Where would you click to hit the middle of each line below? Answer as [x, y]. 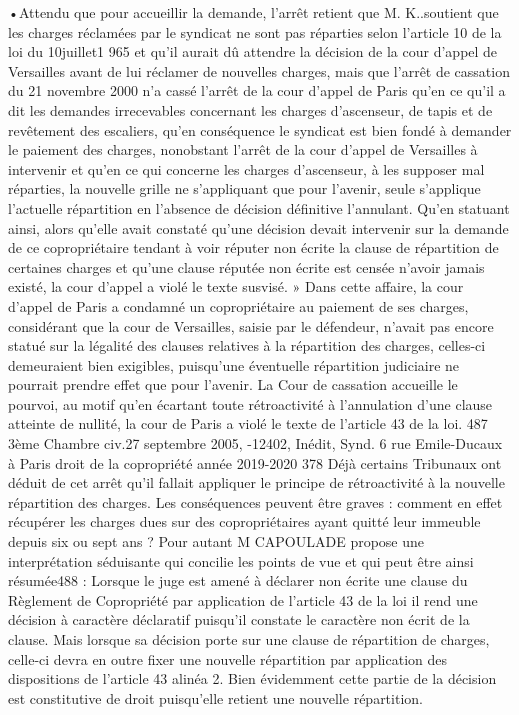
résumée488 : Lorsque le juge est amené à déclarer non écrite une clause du [238, 580]
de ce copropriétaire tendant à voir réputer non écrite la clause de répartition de [253, 247]
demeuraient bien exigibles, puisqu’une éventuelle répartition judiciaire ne [234, 364]
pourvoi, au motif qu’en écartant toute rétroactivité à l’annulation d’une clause [250, 403]
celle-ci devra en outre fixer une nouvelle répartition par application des [227, 658]
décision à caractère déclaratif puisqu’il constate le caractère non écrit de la [239, 619]
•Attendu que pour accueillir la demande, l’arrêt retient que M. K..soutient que [253, 12]
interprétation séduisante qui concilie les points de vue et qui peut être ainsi [241, 560]
